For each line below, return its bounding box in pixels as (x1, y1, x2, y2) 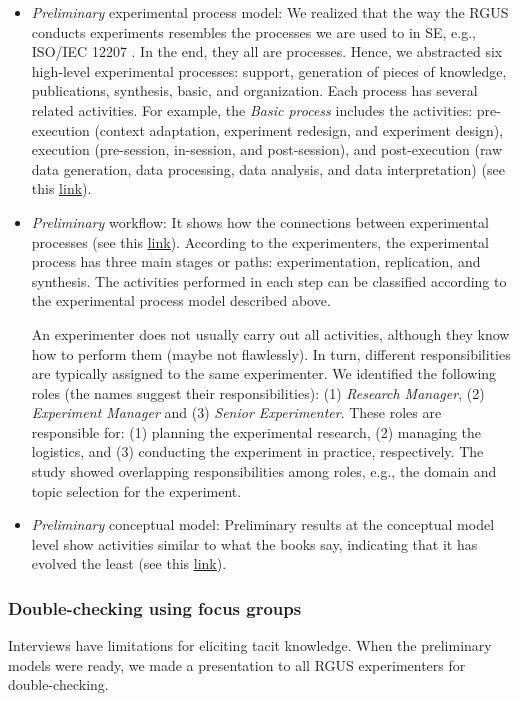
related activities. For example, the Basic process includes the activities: (31, 99, 473, 120)
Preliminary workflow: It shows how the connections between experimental (31, 211, 489, 232)
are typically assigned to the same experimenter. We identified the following (31, 363, 497, 384)
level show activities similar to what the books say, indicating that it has (31, 533, 478, 554)
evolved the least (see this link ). (31, 553, 227, 574)
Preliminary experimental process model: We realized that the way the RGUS (31, 2, 509, 22)
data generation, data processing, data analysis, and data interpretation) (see (31, 158, 505, 179)
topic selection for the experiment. (31, 480, 242, 501)
